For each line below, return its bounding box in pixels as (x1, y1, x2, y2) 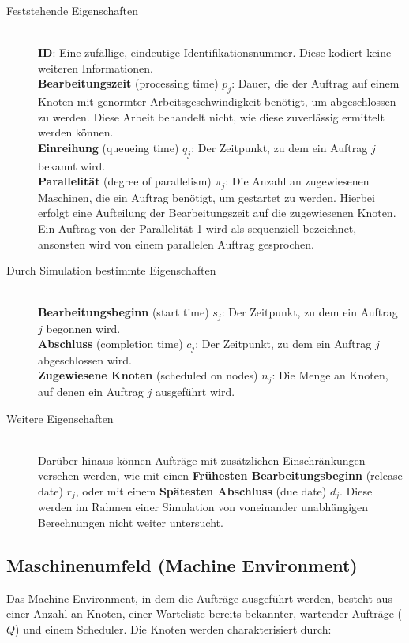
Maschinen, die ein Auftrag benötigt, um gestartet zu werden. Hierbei (38, 189, 375, 205)
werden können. (38, 124, 114, 140)
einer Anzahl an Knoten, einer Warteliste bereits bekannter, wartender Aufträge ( (6, 605, 402, 622)
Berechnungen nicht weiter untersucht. (38, 514, 223, 530)
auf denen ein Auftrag (38, 383, 144, 399)
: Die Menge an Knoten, (272, 367, 388, 383)
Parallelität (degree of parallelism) (38, 173, 212, 189)
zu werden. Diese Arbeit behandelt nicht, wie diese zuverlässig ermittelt (38, 108, 385, 125)
